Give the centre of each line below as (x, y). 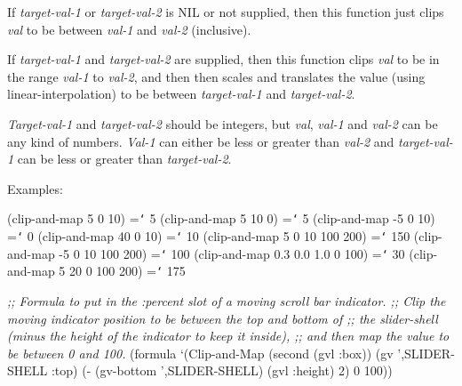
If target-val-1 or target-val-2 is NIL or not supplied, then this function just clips (226, 12)
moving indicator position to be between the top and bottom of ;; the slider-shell (223, 318)
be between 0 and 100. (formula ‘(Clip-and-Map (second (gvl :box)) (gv (200, 353)
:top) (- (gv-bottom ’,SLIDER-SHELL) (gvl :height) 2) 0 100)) (222, 370)
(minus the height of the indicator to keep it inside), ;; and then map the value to (228, 336)
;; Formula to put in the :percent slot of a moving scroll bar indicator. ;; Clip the (227, 300)
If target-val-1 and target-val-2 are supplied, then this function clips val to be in (223, 59)
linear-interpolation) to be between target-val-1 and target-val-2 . (181, 94)
